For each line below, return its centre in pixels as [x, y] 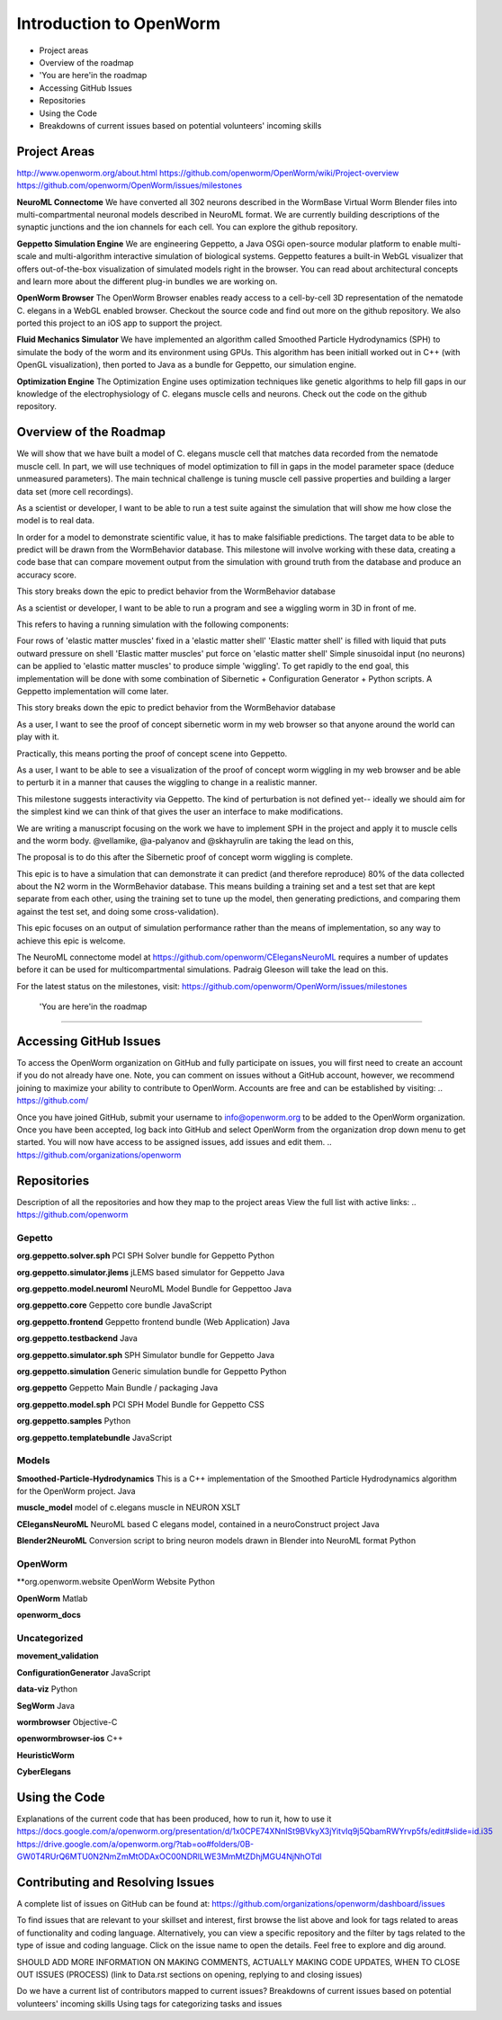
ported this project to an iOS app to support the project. [120, 323]
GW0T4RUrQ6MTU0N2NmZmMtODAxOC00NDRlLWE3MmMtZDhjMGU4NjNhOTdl [170, 1856]
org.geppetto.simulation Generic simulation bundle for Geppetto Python [152, 1371]
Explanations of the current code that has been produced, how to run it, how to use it [174, 1819]
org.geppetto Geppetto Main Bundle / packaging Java [117, 1388]
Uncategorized [50, 1638]
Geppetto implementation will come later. [93, 691]
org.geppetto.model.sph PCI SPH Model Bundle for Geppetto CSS [141, 1404]
